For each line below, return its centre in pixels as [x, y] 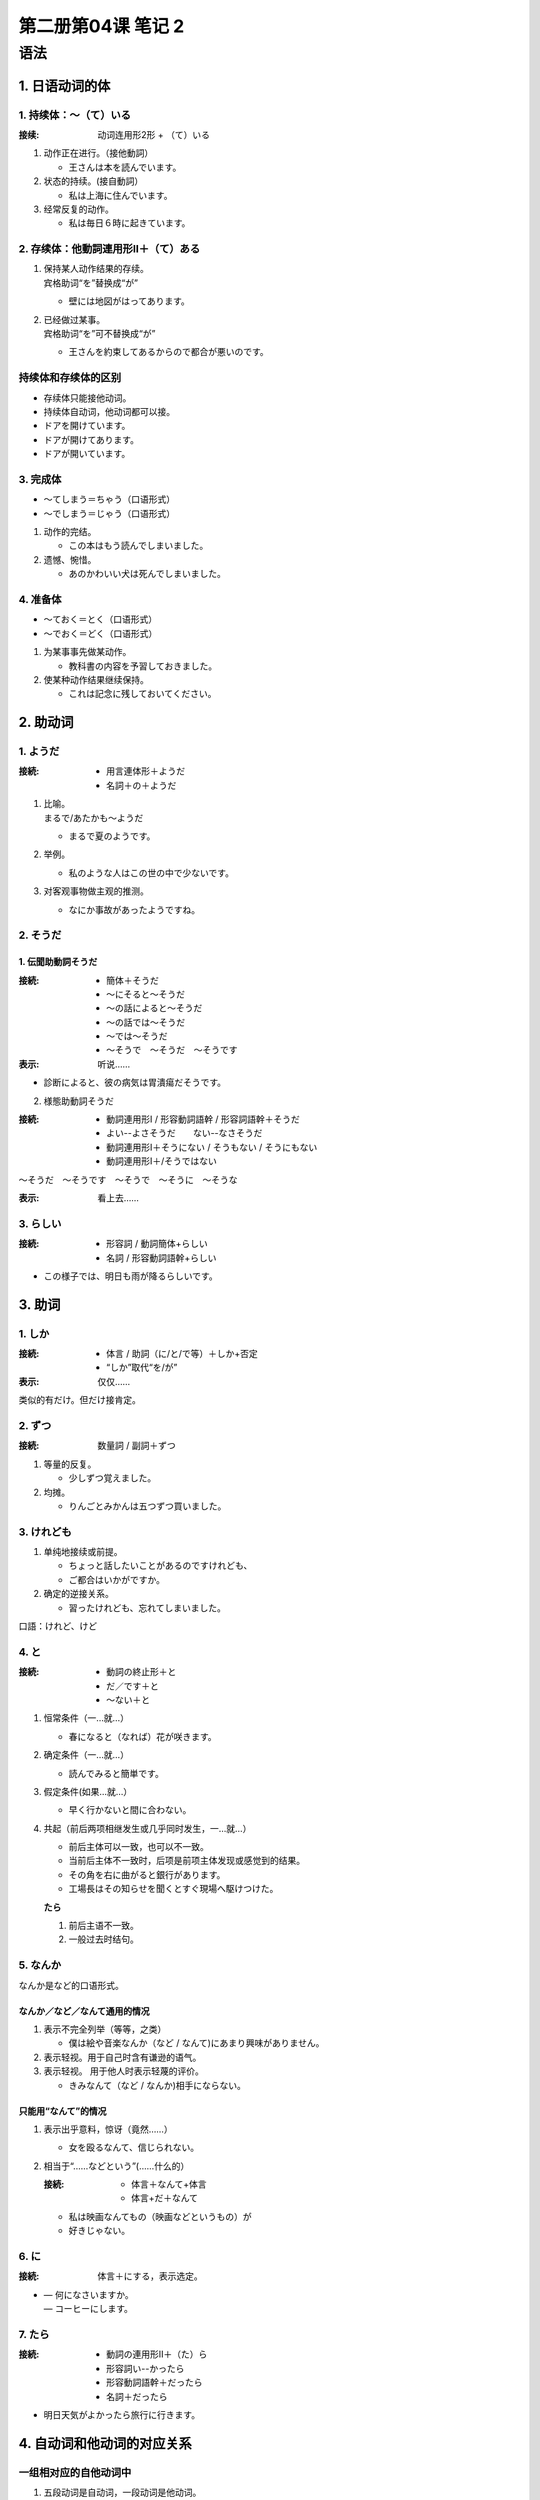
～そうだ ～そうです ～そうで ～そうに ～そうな [128, 1179]
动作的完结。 [70, 532]
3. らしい [40, 1223]
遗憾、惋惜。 [70, 559]
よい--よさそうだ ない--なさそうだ [184, 1133]
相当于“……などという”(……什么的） [116, 2166]
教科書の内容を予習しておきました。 [143, 666]
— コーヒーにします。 [88, 2309]
